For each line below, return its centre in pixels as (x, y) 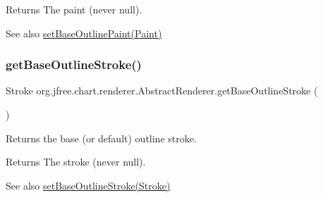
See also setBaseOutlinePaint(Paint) (84, 33)
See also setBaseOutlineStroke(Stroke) (88, 185)
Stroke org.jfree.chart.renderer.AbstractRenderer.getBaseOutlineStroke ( (162, 91)
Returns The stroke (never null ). (76, 162)
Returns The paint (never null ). (74, 9)
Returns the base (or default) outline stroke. (101, 138)
